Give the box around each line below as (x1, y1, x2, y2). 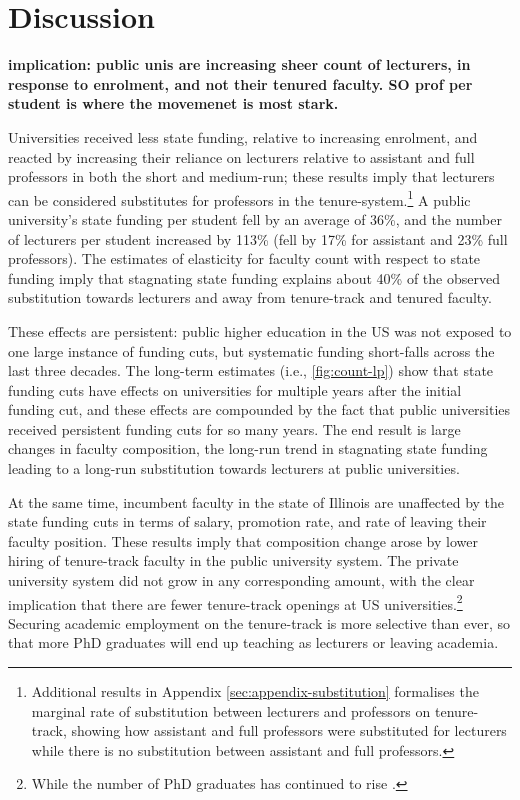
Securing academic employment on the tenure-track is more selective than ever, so (8, 612, 511, 633)
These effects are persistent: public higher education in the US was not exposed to (8, 320, 512, 341)
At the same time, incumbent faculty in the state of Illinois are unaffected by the (8, 491, 505, 512)
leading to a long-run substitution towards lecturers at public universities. (8, 458, 460, 479)
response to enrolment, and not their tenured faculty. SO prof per (8, 73, 473, 94)
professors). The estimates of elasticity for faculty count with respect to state (8, 248, 481, 269)
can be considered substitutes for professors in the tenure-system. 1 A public (8, 186, 471, 210)
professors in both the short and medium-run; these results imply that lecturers (8, 166, 495, 187)
